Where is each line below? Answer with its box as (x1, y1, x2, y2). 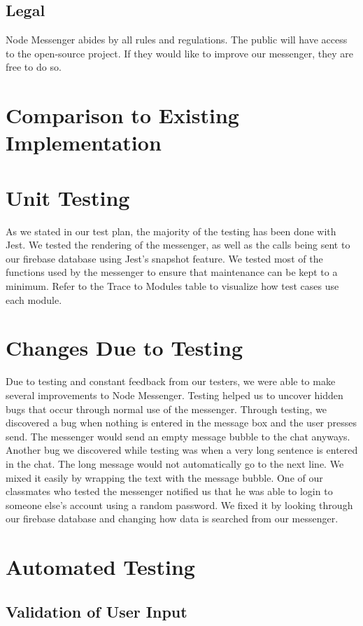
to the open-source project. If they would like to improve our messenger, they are (6, 46, 354, 60)
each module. (6, 292, 62, 307)
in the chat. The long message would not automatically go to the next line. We (6, 456, 344, 471)
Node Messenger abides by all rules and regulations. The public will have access (6, 32, 348, 47)
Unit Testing (6, 183, 130, 211)
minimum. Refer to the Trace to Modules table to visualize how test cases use (6, 279, 339, 293)
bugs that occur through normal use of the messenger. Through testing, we (6, 401, 327, 416)
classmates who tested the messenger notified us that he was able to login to (6, 484, 333, 499)
